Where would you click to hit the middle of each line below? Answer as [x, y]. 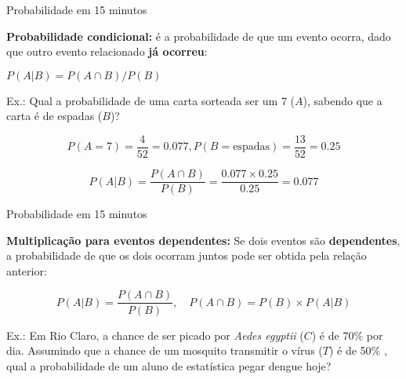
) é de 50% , [358, 350]
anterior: [27, 270]
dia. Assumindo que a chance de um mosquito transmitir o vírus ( [165, 350]
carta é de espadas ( [54, 116]
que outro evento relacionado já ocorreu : [107, 51]
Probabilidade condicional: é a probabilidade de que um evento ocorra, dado [199, 36]
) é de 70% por [347, 335]
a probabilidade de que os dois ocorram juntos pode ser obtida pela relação [187, 255]
